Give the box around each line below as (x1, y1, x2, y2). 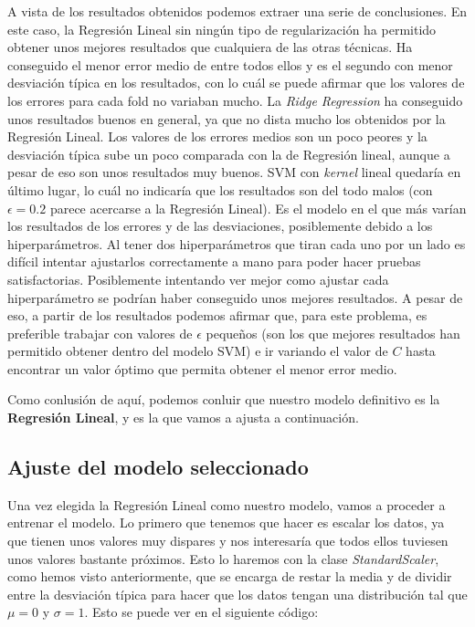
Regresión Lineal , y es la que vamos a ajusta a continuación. (7, 408, 359, 427)
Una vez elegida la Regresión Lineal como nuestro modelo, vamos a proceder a (7, 495, 446, 514)
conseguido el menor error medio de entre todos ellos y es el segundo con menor (7, 55, 453, 74)
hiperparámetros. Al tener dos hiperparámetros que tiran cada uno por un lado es (7, 234, 466, 253)
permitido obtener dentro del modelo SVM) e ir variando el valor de (7, 341, 388, 361)
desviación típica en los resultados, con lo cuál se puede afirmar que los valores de (7, 73, 465, 92)
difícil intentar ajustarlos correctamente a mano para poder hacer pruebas (7, 252, 421, 271)
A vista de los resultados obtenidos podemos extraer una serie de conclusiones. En (7, 2, 468, 20)
